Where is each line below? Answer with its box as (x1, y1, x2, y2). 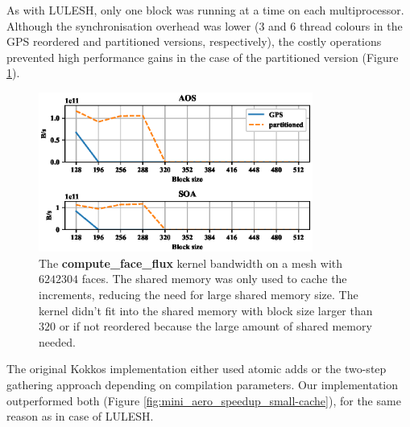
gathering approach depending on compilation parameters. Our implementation (6, 376, 399, 393)
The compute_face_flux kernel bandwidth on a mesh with (39, 254, 343, 271)
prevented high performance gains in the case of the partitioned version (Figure (6, 48, 399, 65)
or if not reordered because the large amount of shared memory (59, 318, 372, 335)
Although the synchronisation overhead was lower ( (6, 17, 259, 34)
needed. (39, 333, 76, 350)
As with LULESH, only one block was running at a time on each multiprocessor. (6, 2, 404, 18)
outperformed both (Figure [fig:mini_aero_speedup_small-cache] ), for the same (6, 392, 401, 409)
